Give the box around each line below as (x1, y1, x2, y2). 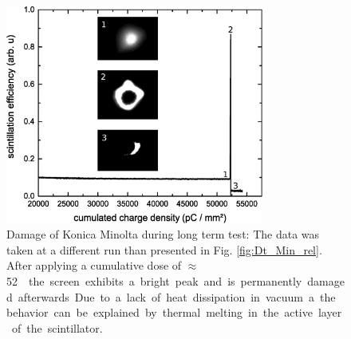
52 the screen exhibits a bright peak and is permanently (6, 273, 302, 290)
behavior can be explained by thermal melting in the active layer (6, 304, 342, 321)
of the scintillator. (11, 319, 103, 336)
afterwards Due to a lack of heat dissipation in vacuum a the (18, 288, 336, 305)
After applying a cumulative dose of (6, 257, 182, 274)
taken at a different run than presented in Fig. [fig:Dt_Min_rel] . (6, 241, 322, 258)
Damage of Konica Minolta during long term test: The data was (6, 226, 320, 242)
